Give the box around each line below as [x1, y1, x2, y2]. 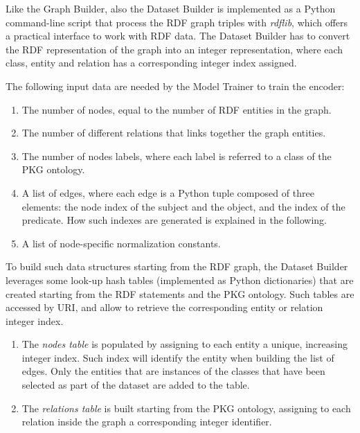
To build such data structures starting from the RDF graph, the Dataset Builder [6, 259, 348, 274]
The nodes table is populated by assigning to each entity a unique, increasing [21, 337, 348, 351]
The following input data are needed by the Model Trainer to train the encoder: [6, 78, 345, 93]
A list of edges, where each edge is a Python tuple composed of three [21, 185, 314, 200]
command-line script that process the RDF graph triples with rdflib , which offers [6, 15, 348, 29]
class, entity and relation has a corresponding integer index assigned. [6, 55, 297, 70]
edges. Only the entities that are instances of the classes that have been [21, 364, 325, 378]
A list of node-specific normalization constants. [21, 236, 221, 250]
